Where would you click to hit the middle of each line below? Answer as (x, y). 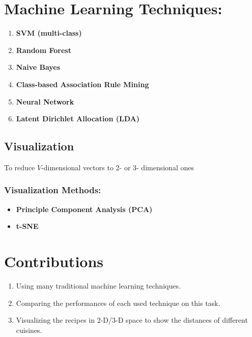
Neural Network (45, 101)
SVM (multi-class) (49, 33)
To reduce (20, 167)
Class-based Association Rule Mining (82, 84)
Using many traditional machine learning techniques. (98, 286)
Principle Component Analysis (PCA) (84, 209)
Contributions (54, 261)
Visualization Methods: (53, 190)
